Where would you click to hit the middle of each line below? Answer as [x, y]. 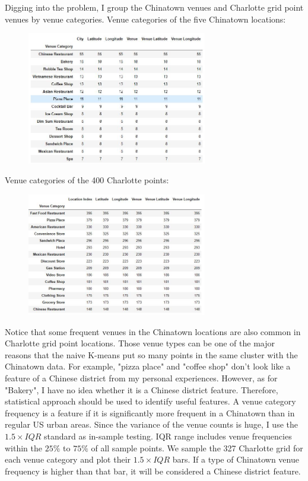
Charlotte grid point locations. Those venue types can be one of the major [140, 343]
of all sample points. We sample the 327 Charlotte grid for [197, 447]
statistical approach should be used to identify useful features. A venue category [150, 401]
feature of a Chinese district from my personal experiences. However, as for [141, 378]
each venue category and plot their [68, 459]
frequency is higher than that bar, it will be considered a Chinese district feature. [153, 471]
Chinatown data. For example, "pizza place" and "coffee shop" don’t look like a [148, 366]
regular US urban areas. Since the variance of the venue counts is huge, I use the [151, 424]
